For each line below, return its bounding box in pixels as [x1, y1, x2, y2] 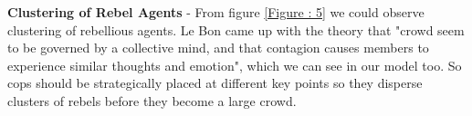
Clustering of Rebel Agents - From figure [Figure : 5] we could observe [7, 3, 425, 21]
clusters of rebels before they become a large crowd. [7, 91, 297, 110]
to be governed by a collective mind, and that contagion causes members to [7, 38, 429, 57]
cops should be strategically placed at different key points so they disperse [7, 73, 423, 92]
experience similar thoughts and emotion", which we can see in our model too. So [7, 55, 462, 74]
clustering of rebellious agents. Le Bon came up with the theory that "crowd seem [7, 20, 465, 39]
